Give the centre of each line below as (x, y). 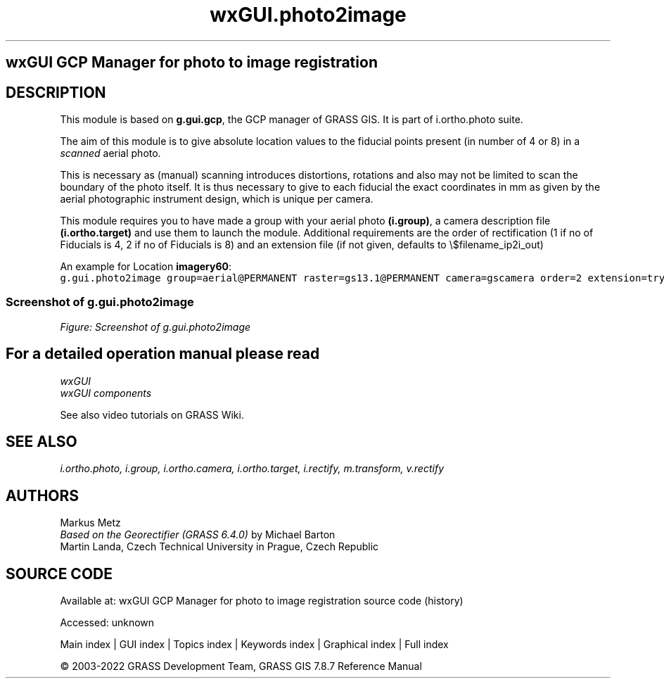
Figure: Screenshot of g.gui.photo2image (155, 327)
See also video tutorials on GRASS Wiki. (152, 414)
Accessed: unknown (107, 623)
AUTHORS (43, 495)
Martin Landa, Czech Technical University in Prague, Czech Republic (219, 547)
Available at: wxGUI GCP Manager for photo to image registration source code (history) (262, 601)
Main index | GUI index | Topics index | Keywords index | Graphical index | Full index (254, 645)
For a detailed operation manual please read (163, 354)
